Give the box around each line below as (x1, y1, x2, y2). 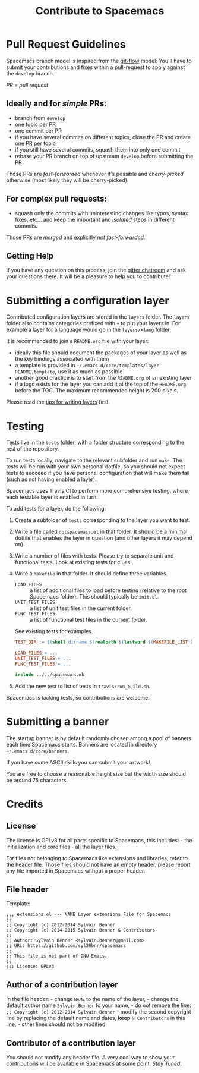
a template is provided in (14, 361, 75, 369)
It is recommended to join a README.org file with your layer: (6, 338, 149, 345)
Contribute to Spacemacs (35, 4, 165, 18)
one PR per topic (14, 140, 56, 147)
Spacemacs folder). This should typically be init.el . (29, 593, 159, 600)
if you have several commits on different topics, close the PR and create (14, 133, 191, 140)
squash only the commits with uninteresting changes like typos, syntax (14, 209, 188, 216)
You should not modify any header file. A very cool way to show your (6, 1054, 175, 1061)
